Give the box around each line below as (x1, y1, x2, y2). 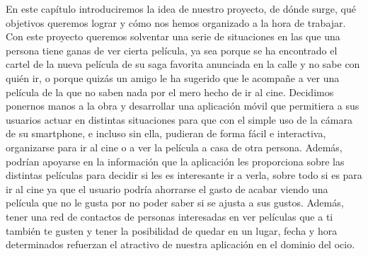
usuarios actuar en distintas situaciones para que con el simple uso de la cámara (6, 112, 352, 127)
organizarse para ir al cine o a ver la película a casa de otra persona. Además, (6, 139, 343, 154)
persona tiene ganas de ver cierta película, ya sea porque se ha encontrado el (6, 42, 338, 57)
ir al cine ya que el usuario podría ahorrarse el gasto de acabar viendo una (6, 181, 328, 196)
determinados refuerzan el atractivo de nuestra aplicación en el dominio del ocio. (6, 237, 355, 252)
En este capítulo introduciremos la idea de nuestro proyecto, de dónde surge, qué (6, 1, 356, 16)
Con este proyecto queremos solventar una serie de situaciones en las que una (6, 29, 340, 44)
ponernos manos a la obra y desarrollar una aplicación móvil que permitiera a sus (6, 98, 360, 113)
